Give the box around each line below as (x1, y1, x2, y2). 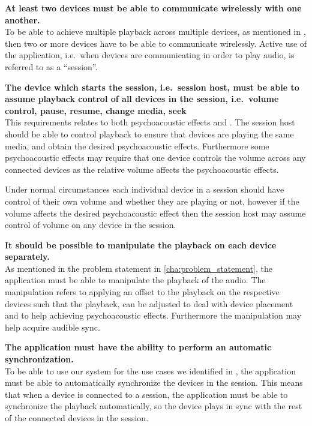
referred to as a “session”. (5, 60, 98, 73)
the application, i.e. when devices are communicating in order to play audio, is (5, 49, 295, 61)
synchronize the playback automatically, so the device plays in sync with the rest (5, 400, 302, 412)
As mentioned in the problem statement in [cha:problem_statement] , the (5, 262, 272, 274)
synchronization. (5, 353, 74, 365)
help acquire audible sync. (5, 320, 100, 333)
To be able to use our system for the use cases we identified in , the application (5, 364, 296, 377)
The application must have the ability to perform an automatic (5, 341, 272, 353)
